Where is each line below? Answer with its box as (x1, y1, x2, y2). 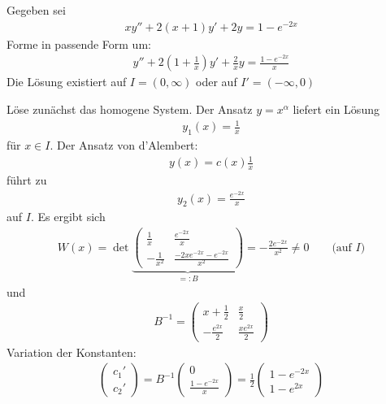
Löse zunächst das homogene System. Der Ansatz (7, 100, 253, 117)
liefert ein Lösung (293, 100, 379, 117)
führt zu (7, 171, 47, 188)
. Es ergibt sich (30, 208, 106, 225)
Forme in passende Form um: (7, 35, 151, 52)
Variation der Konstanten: (7, 343, 137, 360)
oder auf (196, 73, 237, 90)
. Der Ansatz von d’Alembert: (50, 136, 198, 153)
